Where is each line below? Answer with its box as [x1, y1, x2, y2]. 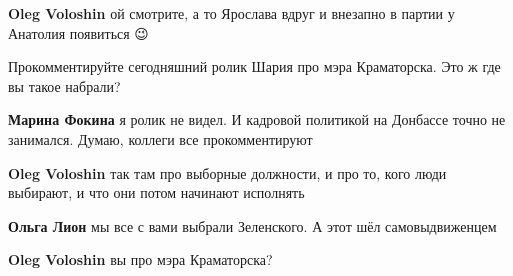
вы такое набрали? [8, 75, 121, 96]
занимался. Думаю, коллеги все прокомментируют [8, 128, 313, 149]
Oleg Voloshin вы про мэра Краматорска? [8, 249, 273, 270]
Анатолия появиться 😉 [8, 22, 149, 43]
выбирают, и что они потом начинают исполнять [8, 182, 305, 203]
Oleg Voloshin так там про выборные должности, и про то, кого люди [8, 162, 447, 183]
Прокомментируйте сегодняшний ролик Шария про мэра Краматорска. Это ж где [8, 56, 501, 77]
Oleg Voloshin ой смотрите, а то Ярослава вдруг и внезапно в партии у [8, 3, 455, 23]
